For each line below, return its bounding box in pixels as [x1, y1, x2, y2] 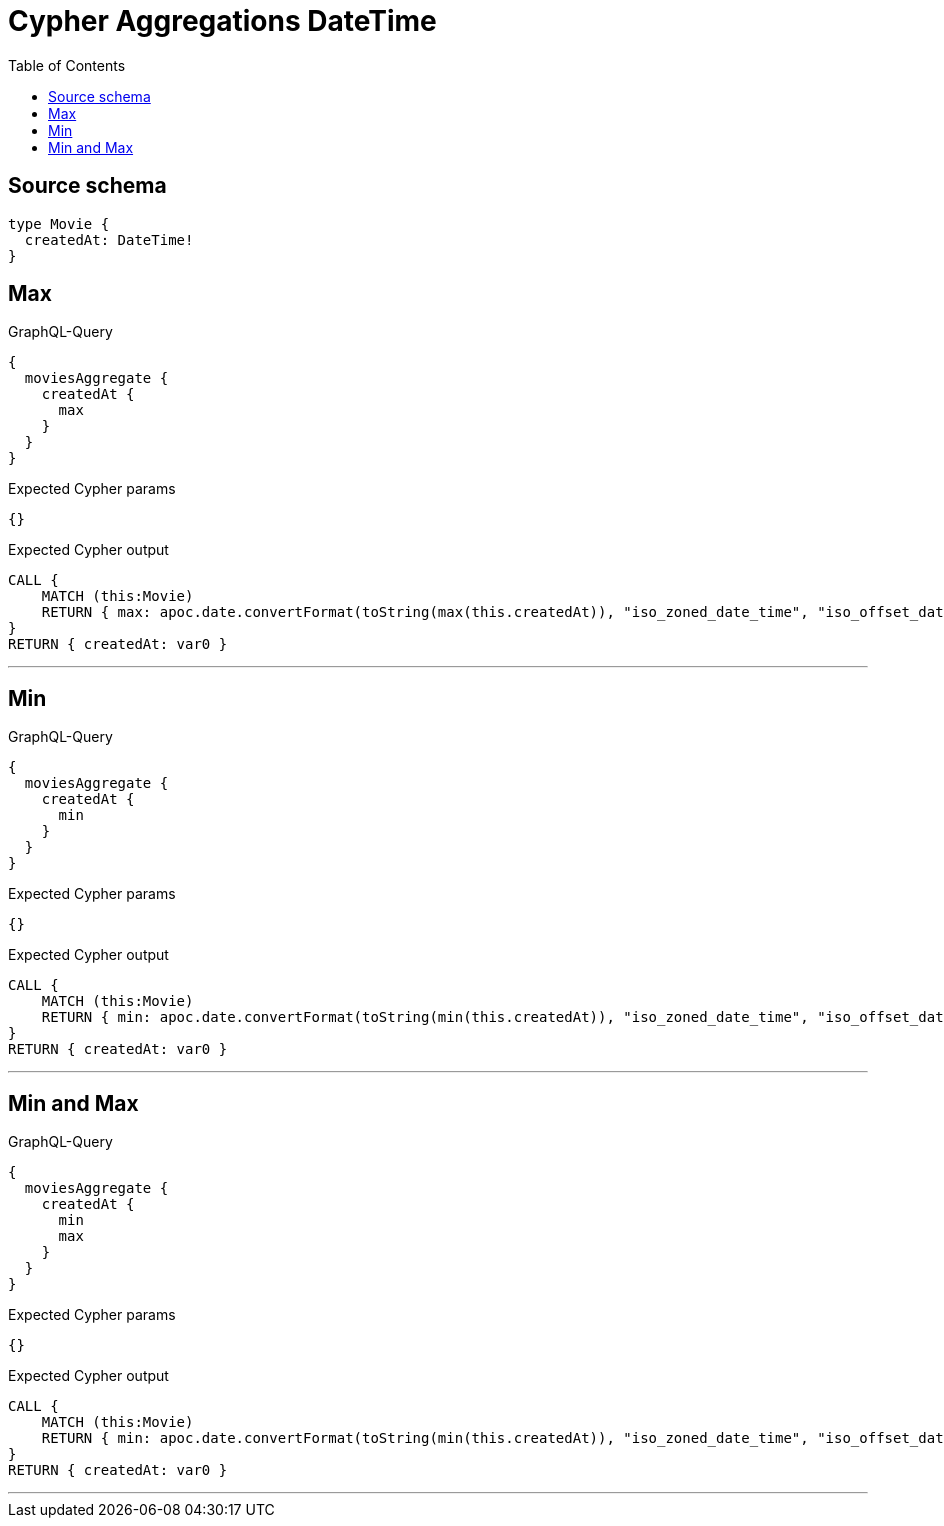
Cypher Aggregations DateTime [8, 4, 437, 38]
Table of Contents [8, 56, 126, 74]
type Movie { [8, 215, 110, 232]
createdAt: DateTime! [24, 231, 194, 248]
